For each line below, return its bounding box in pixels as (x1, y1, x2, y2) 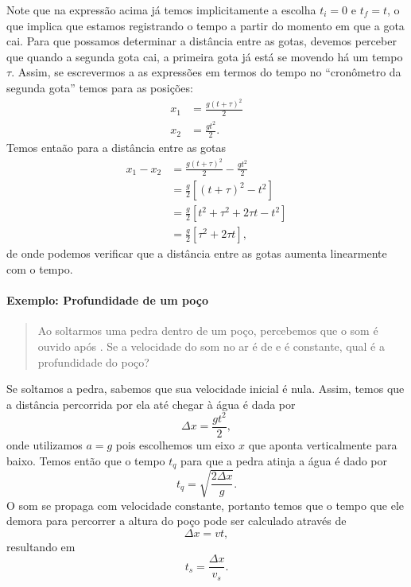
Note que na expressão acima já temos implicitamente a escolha (6, 2, 316, 17)
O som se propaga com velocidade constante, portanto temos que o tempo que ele (6, 496, 405, 513)
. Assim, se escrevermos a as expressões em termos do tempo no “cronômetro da (11, 64, 401, 80)
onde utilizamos (6, 436, 83, 453)
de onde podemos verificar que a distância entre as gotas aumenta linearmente (6, 245, 387, 262)
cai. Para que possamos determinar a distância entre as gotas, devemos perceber (6, 33, 397, 49)
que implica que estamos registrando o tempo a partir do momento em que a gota (6, 17, 405, 33)
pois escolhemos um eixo (115, 436, 235, 453)
